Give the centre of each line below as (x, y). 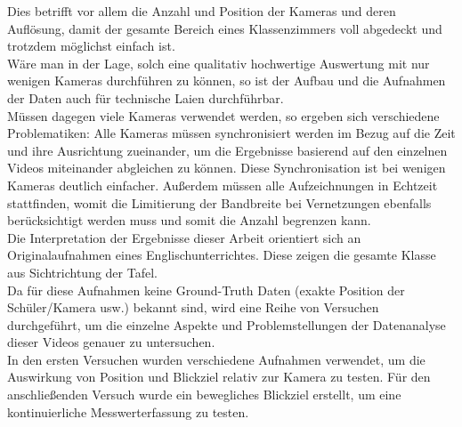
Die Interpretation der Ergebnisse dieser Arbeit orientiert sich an (184, 237)
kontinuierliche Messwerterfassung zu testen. (128, 411)
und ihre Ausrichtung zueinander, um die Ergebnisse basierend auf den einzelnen (227, 150)
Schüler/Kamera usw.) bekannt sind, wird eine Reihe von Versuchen (193, 307)
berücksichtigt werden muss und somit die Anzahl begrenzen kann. (189, 220)
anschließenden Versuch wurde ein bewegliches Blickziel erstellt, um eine (204, 395)
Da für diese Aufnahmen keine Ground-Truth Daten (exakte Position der (206, 290)
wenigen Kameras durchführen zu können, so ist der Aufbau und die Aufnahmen (227, 81)
